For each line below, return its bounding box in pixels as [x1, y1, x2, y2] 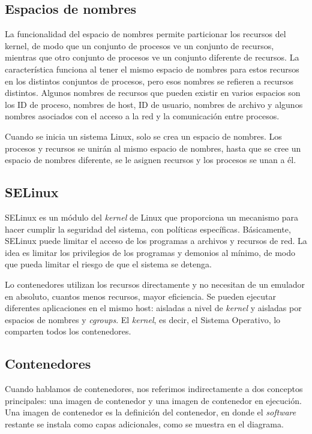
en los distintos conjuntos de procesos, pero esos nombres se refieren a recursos [5, 74, 294, 87]
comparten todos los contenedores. [5, 325, 131, 337]
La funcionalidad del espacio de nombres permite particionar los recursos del [5, 28, 286, 40]
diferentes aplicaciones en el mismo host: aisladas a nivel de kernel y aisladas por [5, 302, 302, 314]
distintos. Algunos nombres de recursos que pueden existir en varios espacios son [5, 86, 301, 99]
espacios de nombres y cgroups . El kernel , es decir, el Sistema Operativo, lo [5, 313, 281, 325]
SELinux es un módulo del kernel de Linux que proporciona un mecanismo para [5, 210, 299, 223]
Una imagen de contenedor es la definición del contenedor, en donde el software [5, 406, 296, 418]
